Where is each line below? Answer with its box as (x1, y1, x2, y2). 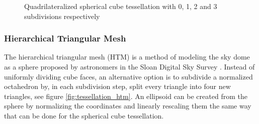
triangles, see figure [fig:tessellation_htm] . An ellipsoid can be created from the (4, 90, 247, 101)
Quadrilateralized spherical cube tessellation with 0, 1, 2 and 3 (24, 1, 217, 11)
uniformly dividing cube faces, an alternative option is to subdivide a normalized (4, 71, 253, 81)
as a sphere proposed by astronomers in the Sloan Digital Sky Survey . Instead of (4, 61, 255, 71)
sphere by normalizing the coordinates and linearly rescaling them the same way (4, 100, 251, 111)
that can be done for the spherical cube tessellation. (4, 110, 164, 120)
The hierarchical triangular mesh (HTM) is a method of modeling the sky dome (4, 51, 250, 62)
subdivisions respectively (24, 10, 100, 21)
